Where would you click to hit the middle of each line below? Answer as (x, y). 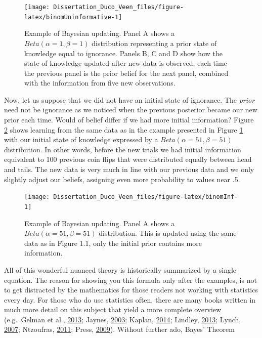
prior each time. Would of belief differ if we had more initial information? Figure (129, 120)
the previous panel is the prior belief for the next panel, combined (126, 73)
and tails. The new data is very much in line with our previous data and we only (129, 169)
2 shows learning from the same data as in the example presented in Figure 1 (124, 129)
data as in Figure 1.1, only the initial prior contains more (113, 243)
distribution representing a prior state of (154, 43)
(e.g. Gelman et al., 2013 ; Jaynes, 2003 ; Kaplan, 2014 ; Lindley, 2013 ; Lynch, (123, 319)
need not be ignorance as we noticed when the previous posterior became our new (131, 110)
